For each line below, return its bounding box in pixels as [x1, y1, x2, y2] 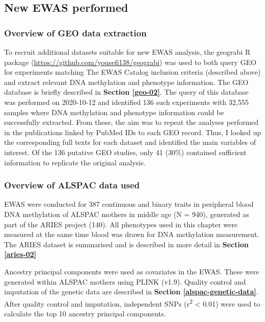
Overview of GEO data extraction [4, 26, 147, 39]
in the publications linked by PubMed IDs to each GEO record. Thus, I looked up [4, 126, 261, 137]
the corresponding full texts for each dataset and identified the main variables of [4, 137, 256, 147]
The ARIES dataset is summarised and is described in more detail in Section [4, 239, 249, 249]
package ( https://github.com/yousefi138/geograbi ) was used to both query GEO [4, 56, 257, 67]
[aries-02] [4, 249, 37, 260]
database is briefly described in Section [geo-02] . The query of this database [4, 87, 249, 97]
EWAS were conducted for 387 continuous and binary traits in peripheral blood [4, 199, 254, 209]
